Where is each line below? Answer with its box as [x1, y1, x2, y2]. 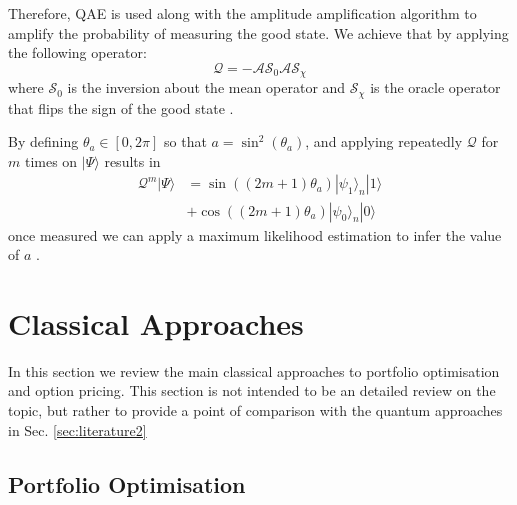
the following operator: [8, 42, 147, 63]
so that [164, 131, 207, 152]
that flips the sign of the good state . [8, 97, 234, 118]
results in [104, 150, 161, 171]
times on [24, 150, 78, 171]
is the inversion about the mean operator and [67, 77, 346, 98]
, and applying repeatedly [305, 131, 463, 152]
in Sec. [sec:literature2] [8, 419, 147, 440]
